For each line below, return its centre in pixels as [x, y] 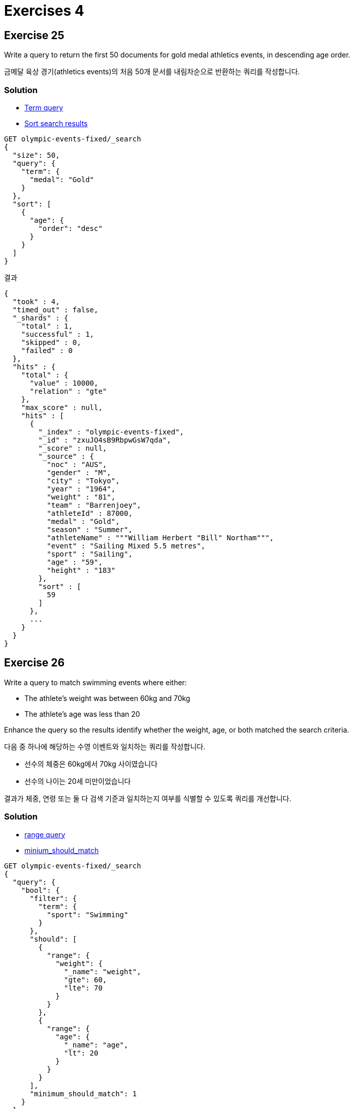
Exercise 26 [35, 663]
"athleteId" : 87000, [90, 513]
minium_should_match [62, 850]
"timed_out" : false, [55, 310]
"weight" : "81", [81, 497]
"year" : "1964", [81, 489]
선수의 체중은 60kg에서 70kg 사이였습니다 [91, 764]
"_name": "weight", [103, 971]
